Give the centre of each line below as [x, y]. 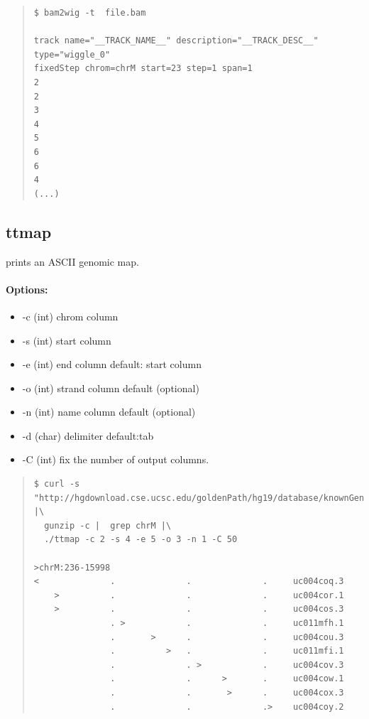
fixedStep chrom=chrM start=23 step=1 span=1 [143, 69]
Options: [27, 289]
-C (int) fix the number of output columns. [116, 459]
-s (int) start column [67, 340]
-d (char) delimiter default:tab [88, 435]
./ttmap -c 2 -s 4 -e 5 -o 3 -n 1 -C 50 [141, 540]
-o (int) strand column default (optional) [111, 388]
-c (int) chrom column [70, 316]
